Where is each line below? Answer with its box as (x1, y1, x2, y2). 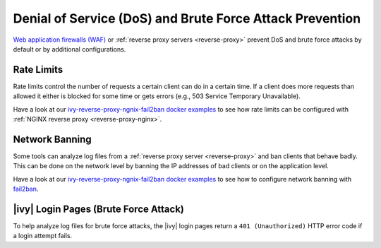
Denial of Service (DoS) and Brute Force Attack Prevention (13, 11, 361, 26)
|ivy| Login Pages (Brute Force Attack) (13, 203, 185, 215)
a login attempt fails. (13, 232, 73, 240)
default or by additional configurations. (13, 45, 126, 53)
